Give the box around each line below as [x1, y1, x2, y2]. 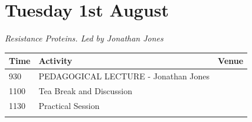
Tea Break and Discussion [38, 84, 133, 97]
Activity [38, 54, 73, 67]
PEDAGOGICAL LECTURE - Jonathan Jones [38, 70, 210, 82]
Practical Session [38, 99, 100, 111]
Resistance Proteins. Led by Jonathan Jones [5, 32, 163, 44]
